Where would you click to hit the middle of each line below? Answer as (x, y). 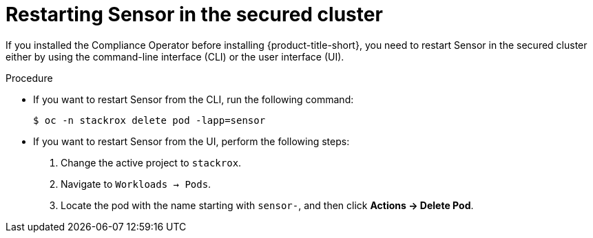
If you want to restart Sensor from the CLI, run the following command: (194, 99)
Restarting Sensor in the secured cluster (194, 14)
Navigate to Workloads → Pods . (136, 184)
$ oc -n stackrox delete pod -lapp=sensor (149, 120)
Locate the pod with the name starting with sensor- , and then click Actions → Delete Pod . (267, 205)
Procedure (29, 78)
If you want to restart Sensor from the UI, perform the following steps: (191, 141)
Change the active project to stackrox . (151, 162)
